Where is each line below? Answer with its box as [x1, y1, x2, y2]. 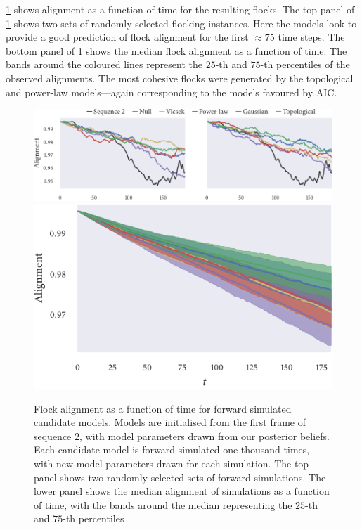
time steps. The [278, 30, 345, 44]
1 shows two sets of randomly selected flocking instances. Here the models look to [6, 15, 357, 30]
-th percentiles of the [260, 57, 350, 72]
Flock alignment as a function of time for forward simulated [34, 401, 292, 415]
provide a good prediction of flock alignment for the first [6, 30, 249, 44]
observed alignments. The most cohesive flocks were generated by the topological [6, 70, 354, 85]
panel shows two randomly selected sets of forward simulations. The [34, 470, 326, 484]
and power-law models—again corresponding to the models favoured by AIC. [6, 84, 337, 99]
